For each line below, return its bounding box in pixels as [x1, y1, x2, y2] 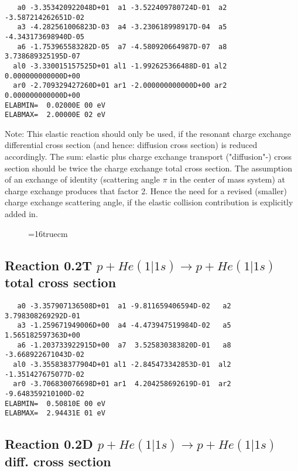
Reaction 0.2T [5, 256, 92, 274]
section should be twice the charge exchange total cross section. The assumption [5, 161, 292, 174]
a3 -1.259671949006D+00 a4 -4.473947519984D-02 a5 [17, 321, 231, 330]
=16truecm [28, 227, 68, 239]
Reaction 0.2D [5, 435, 93, 453]
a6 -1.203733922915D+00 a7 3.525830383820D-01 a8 [17, 341, 231, 349]
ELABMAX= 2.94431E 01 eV [5, 409, 105, 418]
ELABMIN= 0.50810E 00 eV [5, 399, 105, 408]
